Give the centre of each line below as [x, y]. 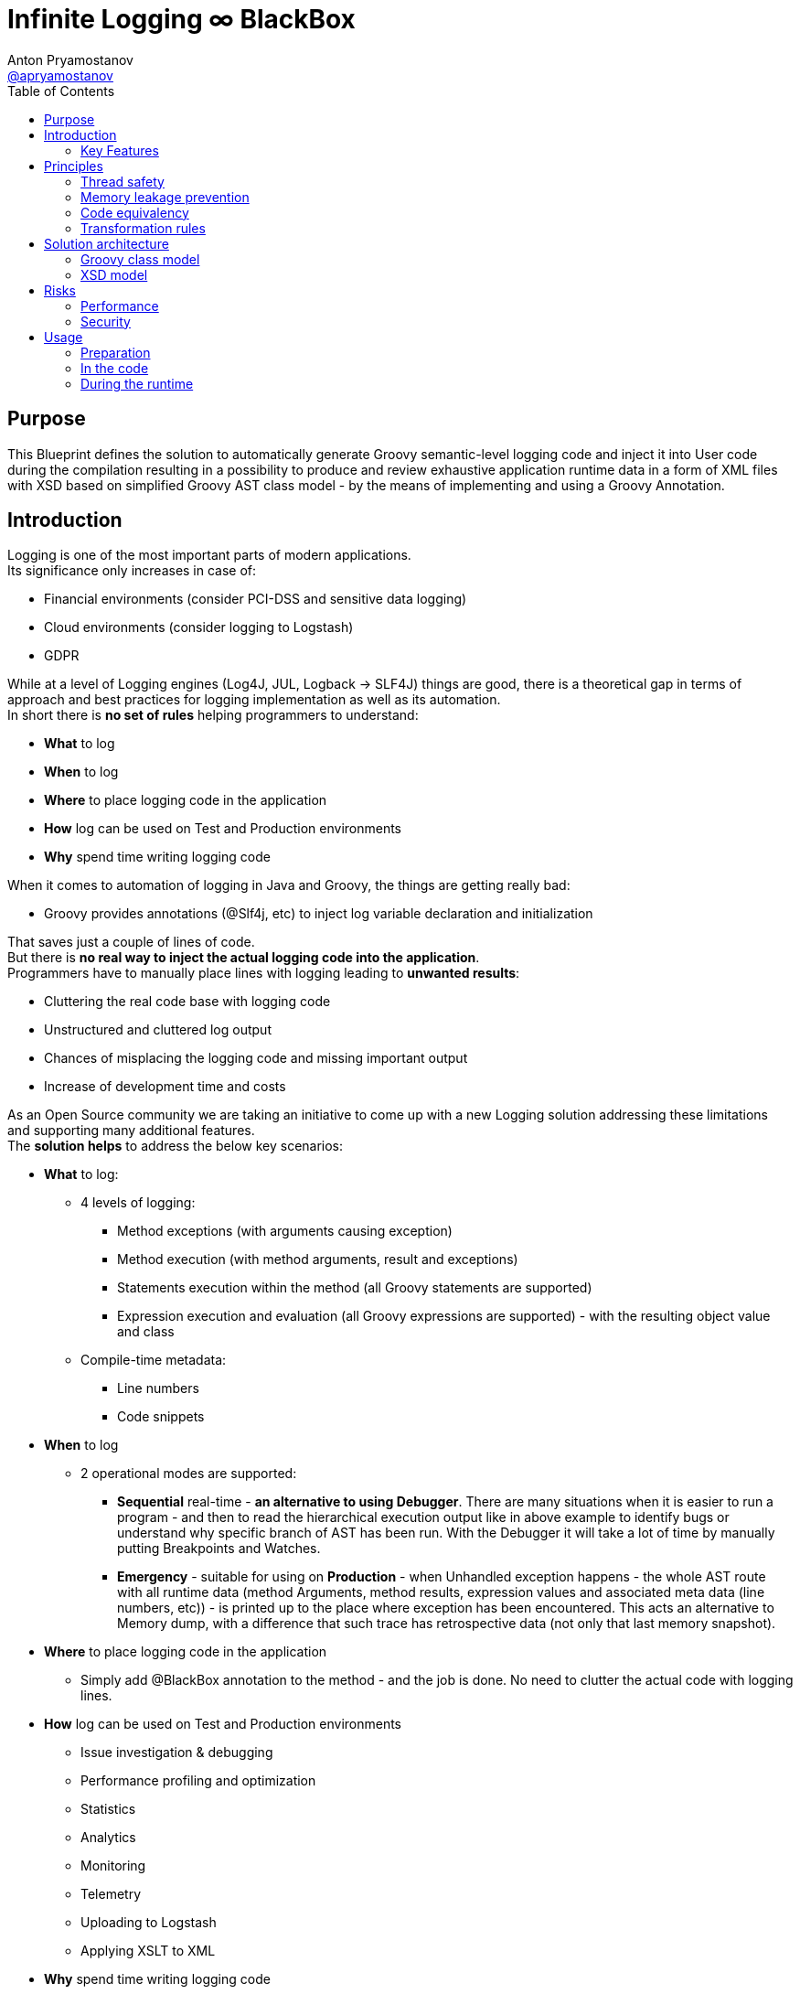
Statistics [108, 1809]
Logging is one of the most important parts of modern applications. [209, 555]
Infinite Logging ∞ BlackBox [181, 19]
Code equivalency [135, 212]
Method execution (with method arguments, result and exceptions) [318, 1260]
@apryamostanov [60, 75]
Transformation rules [143, 228]
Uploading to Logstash [149, 1923]
